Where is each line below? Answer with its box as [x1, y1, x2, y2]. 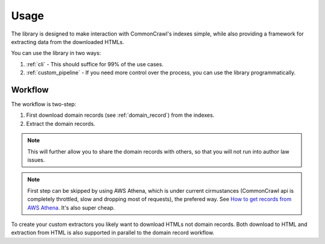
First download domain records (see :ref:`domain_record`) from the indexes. [26, 111, 215, 119]
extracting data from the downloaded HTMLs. [11, 38, 125, 45]
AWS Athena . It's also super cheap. [27, 204, 115, 211]
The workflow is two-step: [11, 101, 76, 108]
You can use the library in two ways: [11, 49, 102, 57]
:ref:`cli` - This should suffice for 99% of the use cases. [26, 60, 164, 67]
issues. [27, 156, 45, 163]
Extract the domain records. [26, 120, 96, 127]
